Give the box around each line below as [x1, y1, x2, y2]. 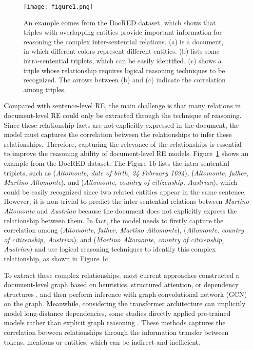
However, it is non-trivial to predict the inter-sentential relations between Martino [4, 196, 249, 206]
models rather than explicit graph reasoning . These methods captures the [4, 317, 226, 328]
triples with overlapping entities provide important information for [23, 27, 222, 37]
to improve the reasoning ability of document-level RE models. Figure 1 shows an [4, 148, 249, 158]
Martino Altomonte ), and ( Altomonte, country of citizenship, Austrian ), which [4, 177, 237, 187]
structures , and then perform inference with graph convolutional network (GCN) [4, 289, 247, 299]
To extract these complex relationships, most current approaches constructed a [4, 270, 239, 280]
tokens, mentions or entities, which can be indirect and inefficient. [4, 336, 200, 347]
